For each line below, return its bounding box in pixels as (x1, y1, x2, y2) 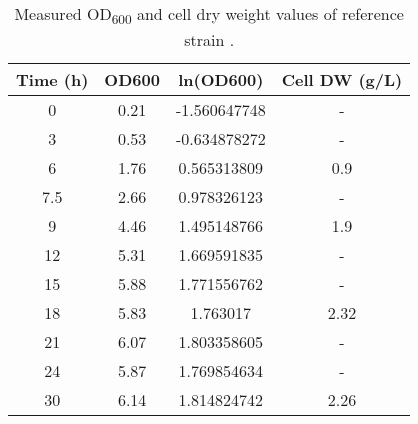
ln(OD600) (178, 68, 264, 92)
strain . (184, 28, 235, 52)
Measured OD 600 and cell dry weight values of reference (14, 2, 404, 29)
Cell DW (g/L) (281, 68, 403, 92)
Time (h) (16, 68, 89, 92)
